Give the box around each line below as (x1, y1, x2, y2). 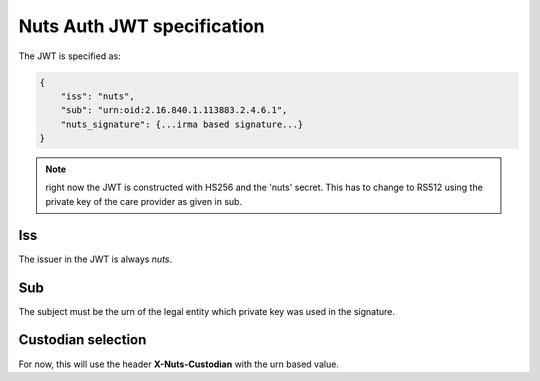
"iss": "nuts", (60, 90, 135, 102)
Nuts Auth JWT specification (18, 15, 265, 37)
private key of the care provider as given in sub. (45, 195, 243, 207)
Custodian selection (18, 331, 147, 349)
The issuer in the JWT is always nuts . (18, 253, 173, 265)
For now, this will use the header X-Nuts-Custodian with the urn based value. (18, 358, 340, 370)
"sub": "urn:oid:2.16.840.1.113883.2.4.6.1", (60, 105, 288, 116)
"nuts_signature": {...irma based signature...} (60, 118, 304, 130)
